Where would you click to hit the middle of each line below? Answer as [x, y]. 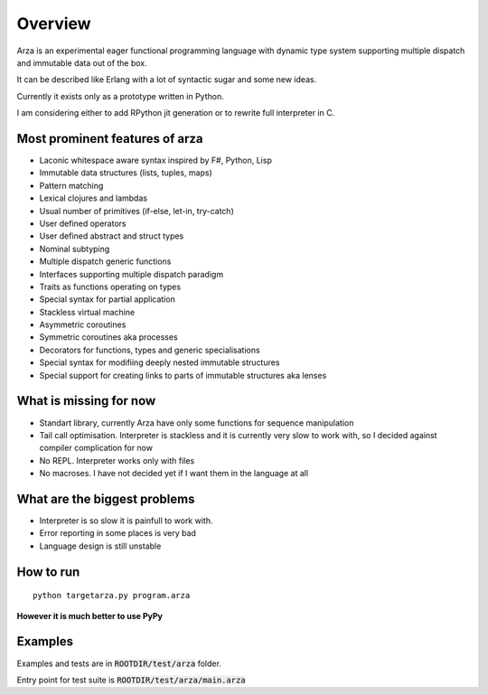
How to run [48, 572]
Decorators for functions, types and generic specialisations [150, 350]
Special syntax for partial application [107, 299]
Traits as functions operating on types [110, 286]
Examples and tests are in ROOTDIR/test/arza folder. [119, 663]
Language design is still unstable [100, 546]
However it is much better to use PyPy [89, 615]
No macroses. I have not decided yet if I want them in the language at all [174, 474]
